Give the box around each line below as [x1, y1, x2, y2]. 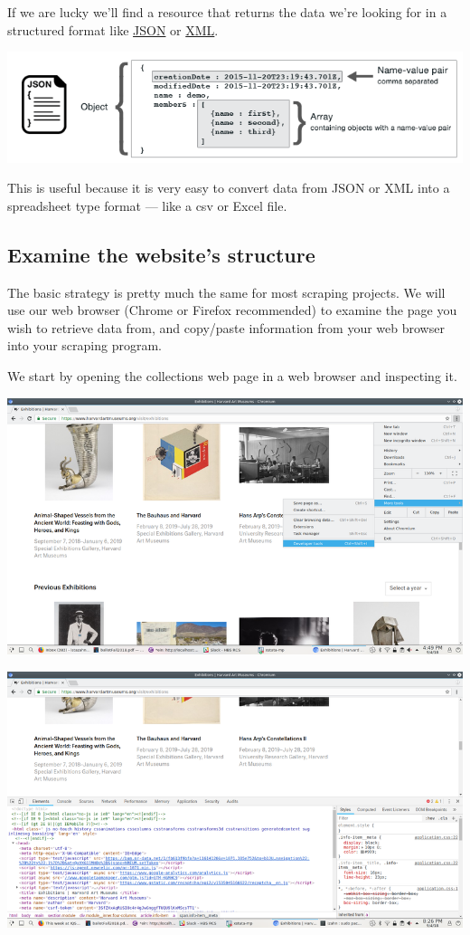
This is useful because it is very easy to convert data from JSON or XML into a [7, 178, 450, 197]
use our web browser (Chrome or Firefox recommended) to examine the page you [7, 301, 457, 320]
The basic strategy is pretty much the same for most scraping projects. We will [7, 282, 446, 301]
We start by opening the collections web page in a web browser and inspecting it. [7, 366, 457, 385]
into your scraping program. [7, 336, 162, 355]
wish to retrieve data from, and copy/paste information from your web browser [7, 318, 445, 337]
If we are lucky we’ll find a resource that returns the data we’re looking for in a [7, 3, 447, 21]
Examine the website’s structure [7, 240, 315, 268]
